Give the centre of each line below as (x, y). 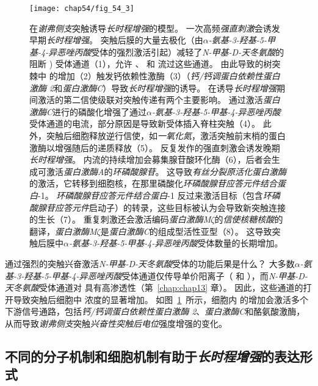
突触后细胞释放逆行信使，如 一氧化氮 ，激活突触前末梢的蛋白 (166, 135)
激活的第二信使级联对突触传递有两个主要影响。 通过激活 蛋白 (159, 100)
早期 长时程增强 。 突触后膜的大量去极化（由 (116, 40)
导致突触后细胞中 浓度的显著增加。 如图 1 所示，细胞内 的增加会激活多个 (161, 299)
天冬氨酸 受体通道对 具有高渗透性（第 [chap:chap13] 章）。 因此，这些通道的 (154, 288)
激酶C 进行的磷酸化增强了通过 (88, 111)
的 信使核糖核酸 (244, 219)
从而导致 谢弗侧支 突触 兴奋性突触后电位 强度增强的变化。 (116, 323)
